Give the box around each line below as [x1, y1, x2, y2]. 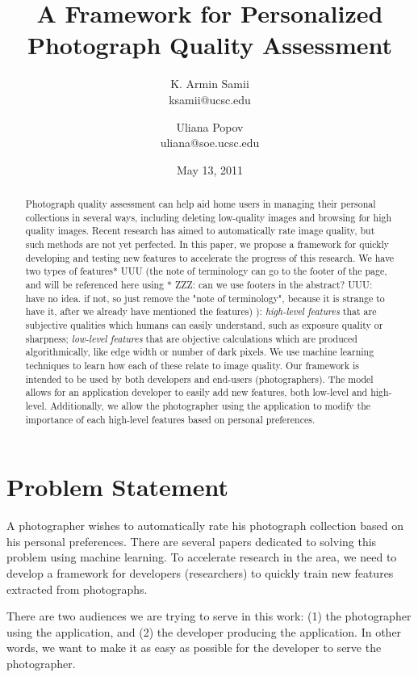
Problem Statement [6, 470, 228, 503]
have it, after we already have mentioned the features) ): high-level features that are [25, 305, 377, 318]
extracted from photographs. [6, 580, 148, 597]
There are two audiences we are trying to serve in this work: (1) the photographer [6, 608, 412, 624]
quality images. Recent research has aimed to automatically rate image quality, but [25, 224, 375, 238]
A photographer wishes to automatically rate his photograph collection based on [6, 517, 404, 534]
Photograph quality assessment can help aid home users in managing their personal [25, 197, 376, 211]
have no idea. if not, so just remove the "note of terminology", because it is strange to [25, 291, 385, 305]
